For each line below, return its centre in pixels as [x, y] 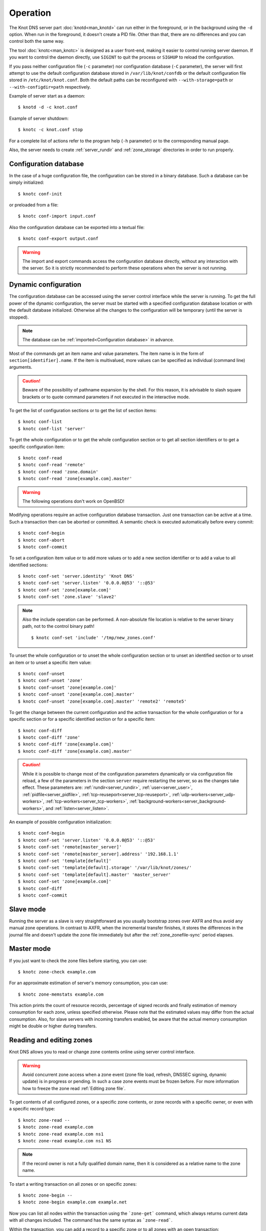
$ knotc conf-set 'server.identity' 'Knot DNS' [76, 576]
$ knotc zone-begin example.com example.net [73, 1202]
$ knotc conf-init [40, 194]
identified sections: [29, 565]
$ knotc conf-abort [41, 540]
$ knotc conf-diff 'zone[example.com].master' [75, 751]
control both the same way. [37, 41]
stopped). [19, 317]
